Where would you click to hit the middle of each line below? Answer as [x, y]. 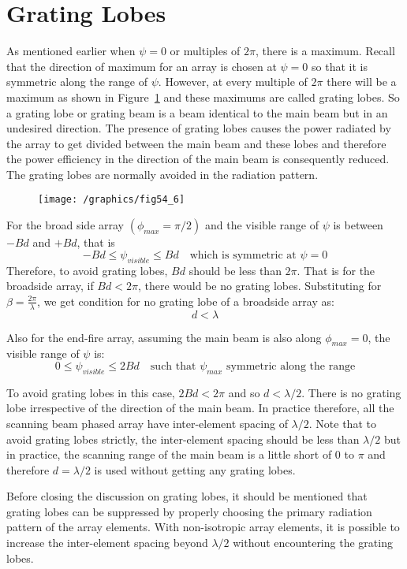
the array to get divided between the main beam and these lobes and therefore [196, 143]
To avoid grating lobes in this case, [91, 392]
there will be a [362, 82]
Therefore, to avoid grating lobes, [87, 270]
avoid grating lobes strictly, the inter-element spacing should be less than [183, 439]
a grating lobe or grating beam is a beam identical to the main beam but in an [197, 112]
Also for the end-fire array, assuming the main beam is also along [164, 337]
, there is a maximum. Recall [325, 51]
